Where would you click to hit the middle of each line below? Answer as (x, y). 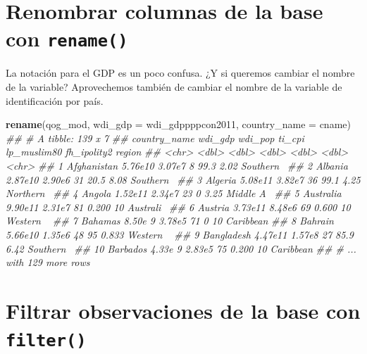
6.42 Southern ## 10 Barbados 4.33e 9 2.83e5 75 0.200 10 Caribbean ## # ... (181, 248)
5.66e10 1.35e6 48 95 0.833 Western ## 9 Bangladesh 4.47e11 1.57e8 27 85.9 (180, 234)
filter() (46, 341)
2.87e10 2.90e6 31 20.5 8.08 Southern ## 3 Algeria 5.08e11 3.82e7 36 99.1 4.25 (183, 179)
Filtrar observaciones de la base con (183, 310)
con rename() (67, 38)
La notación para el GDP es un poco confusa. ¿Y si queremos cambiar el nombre (180, 73)
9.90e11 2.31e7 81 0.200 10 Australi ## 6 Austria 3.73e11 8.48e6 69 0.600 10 (178, 207)
